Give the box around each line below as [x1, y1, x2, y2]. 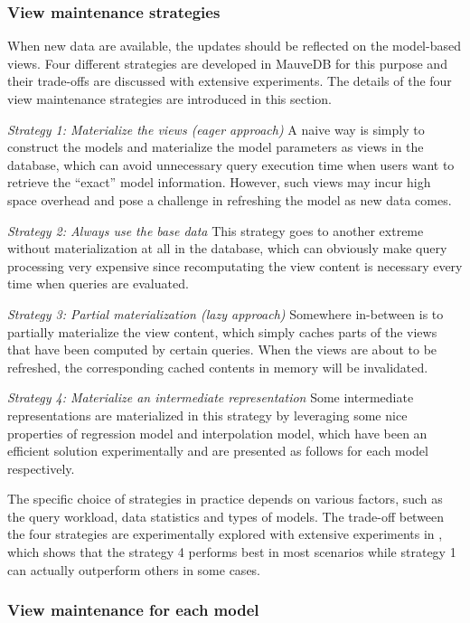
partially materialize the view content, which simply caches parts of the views [7, 322, 437, 341]
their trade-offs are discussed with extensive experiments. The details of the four [7, 71, 452, 90]
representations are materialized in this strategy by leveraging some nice [7, 405, 408, 424]
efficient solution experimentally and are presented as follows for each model [7, 441, 428, 460]
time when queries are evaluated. [7, 274, 189, 293]
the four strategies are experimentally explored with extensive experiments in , [7, 524, 443, 543]
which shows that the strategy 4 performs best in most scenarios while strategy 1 [7, 543, 456, 562]
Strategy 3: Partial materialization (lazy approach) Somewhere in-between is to [7, 304, 444, 323]
